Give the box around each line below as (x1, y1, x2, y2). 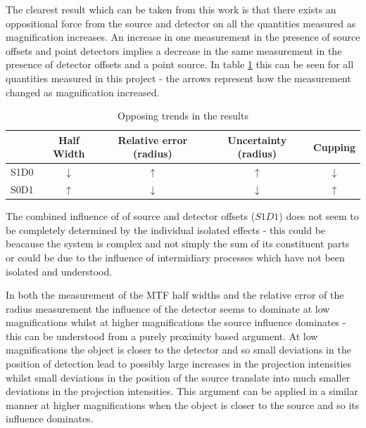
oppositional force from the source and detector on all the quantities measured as (6, 15, 356, 30)
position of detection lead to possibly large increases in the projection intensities (6, 356, 352, 371)
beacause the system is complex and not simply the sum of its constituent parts (6, 236, 350, 251)
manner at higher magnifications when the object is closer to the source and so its (6, 397, 360, 412)
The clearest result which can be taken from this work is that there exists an (6, 2, 336, 16)
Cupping (313, 139, 355, 154)
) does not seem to (279, 209, 359, 223)
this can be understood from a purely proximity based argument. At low (6, 328, 318, 343)
